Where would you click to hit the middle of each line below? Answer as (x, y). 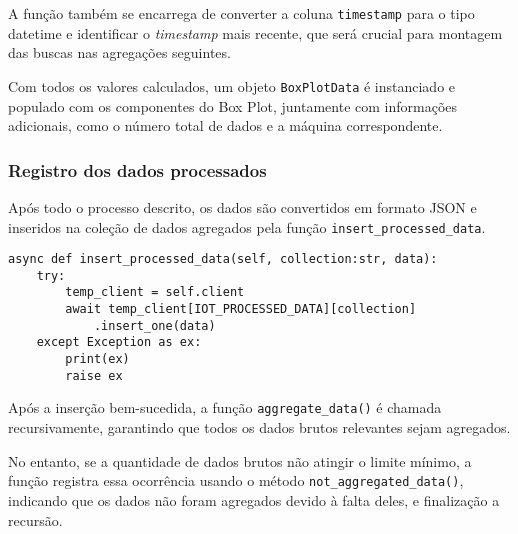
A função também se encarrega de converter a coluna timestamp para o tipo (241, 13)
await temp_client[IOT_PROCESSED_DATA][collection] (241, 309)
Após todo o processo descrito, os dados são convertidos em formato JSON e (242, 206)
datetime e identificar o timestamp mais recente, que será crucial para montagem (255, 32)
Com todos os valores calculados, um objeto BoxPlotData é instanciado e (232, 85)
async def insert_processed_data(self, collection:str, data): (223, 259)
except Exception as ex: (119, 342)
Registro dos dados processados (137, 169)
